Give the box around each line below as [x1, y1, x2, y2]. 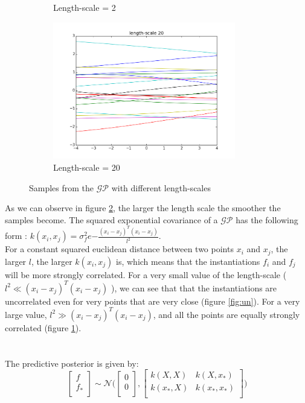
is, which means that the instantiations [116, 255, 260, 267]
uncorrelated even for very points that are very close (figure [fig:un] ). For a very [5, 294, 300, 307]
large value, [5, 308, 47, 320]
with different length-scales [111, 181, 211, 194]
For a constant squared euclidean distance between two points [5, 243, 234, 255]
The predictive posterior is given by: [5, 357, 139, 369]
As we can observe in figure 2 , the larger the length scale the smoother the [5, 201, 281, 214]
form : [5, 229, 27, 242]
